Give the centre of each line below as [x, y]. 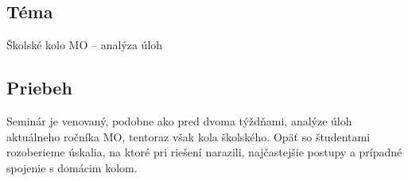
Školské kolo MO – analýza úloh [85, 45]
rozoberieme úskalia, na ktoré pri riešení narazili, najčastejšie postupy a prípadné [204, 152]
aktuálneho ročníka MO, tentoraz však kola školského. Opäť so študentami [188, 136]
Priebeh [39, 88]
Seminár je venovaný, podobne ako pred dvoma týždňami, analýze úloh [179, 121]
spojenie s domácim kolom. [72, 167]
